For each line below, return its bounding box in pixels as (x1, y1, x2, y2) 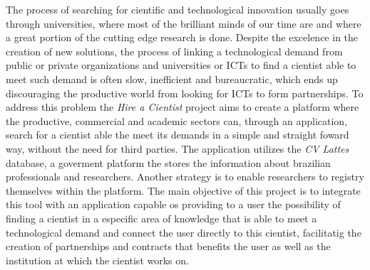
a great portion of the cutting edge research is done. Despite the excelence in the (6, 30, 359, 45)
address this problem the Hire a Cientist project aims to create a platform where (6, 99, 359, 114)
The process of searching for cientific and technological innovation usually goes (6, 2, 349, 16)
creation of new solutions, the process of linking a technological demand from (6, 43, 343, 58)
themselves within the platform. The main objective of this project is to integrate (6, 183, 361, 198)
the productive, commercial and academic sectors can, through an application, (6, 113, 348, 128)
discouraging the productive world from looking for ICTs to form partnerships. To (6, 85, 364, 100)
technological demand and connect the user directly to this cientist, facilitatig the (6, 225, 361, 239)
